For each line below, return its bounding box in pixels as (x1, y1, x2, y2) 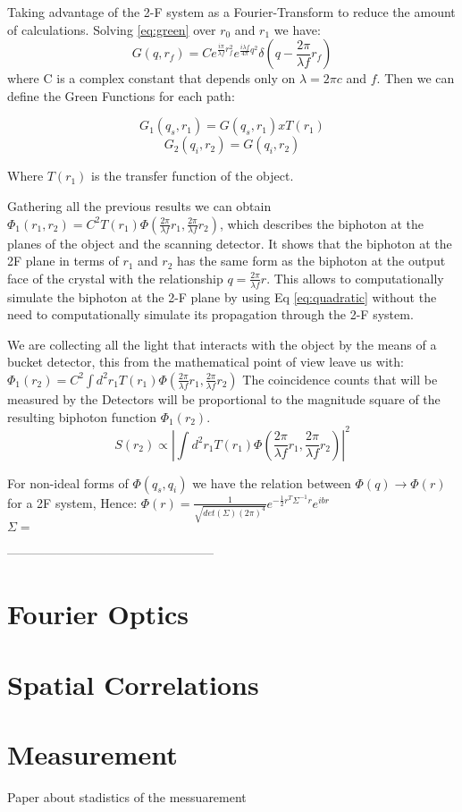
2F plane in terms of (7, 251, 119, 270)
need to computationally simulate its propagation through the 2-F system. (7, 305, 414, 324)
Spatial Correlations (7, 665, 259, 702)
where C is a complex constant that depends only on (7, 69, 296, 88)
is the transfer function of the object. (91, 166, 294, 185)
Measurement (7, 735, 178, 772)
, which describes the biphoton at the (219, 214, 424, 233)
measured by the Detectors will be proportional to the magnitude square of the (7, 389, 441, 408)
